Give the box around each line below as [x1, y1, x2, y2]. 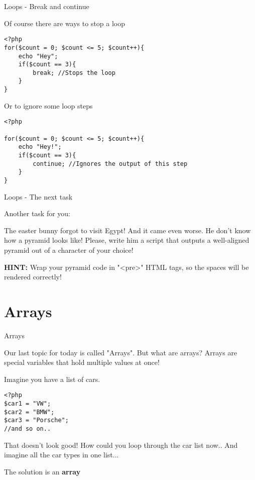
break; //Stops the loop [33, 69, 115, 76]
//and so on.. [4, 425, 51, 432]
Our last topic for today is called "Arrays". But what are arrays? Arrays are [4, 347, 237, 357]
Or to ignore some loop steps [4, 100, 93, 111]
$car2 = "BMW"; [4, 408, 55, 416]
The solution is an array [4, 466, 81, 476]
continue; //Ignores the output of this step [33, 160, 188, 167]
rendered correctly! [4, 271, 62, 282]
